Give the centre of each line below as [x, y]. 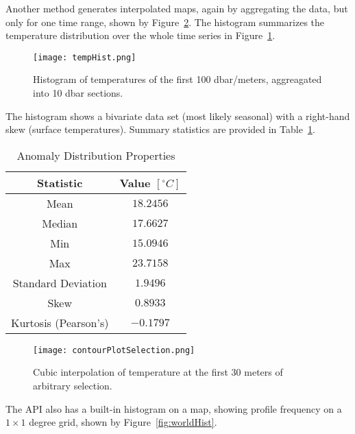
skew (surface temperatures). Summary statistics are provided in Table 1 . [160, 129]
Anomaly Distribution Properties [96, 155]
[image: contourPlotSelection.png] [114, 350]
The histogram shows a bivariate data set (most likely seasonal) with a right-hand [178, 116]
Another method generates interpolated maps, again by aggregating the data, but [177, 8]
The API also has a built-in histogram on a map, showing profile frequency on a [174, 408]
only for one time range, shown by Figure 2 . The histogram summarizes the [165, 22]
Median [60, 223]
